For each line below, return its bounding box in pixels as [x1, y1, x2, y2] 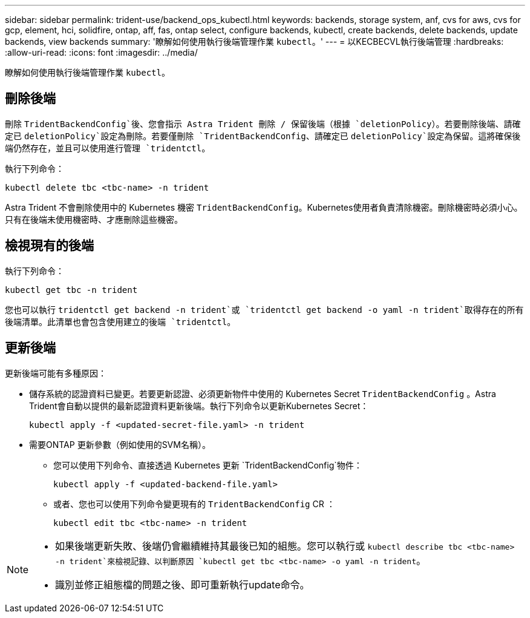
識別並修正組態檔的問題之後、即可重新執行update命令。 [55, 578, 310, 591]
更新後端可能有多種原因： [5, 367, 106, 378]
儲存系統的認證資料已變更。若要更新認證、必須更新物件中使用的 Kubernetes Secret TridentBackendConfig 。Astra [29, 388, 496, 399]
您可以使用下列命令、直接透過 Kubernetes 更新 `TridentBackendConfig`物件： [53, 459, 362, 470]
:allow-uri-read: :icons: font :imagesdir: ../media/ [5, 47, 198, 58]
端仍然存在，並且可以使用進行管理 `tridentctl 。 [5, 142, 211, 153]
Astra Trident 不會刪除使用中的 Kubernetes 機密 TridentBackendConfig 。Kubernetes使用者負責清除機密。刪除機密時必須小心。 [5, 202, 523, 212]
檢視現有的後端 [5, 238, 94, 254]
